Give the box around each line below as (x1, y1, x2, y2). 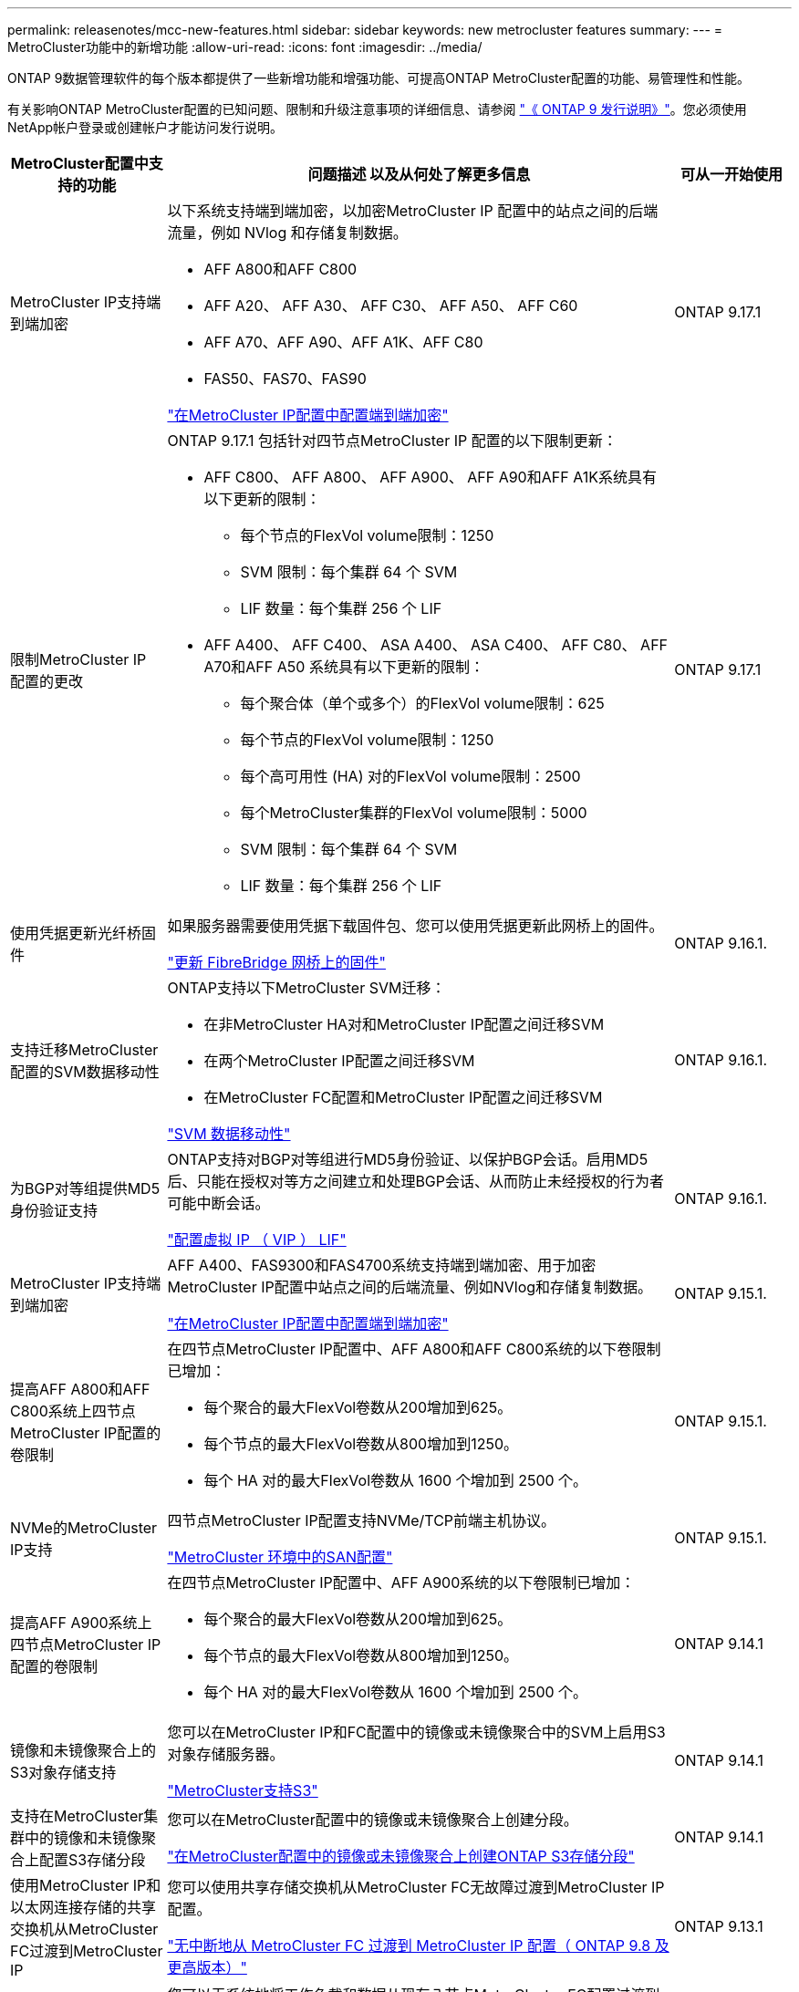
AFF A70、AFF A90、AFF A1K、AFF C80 (203, 333, 483, 351)
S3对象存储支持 (10, 1763, 117, 1781)
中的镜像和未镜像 (25, 1829, 142, 1847)
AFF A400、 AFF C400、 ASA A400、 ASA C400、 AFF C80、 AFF (203, 636, 669, 654)
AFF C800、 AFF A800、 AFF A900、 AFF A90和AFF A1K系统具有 (203, 468, 657, 486)
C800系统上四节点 (10, 1402, 136, 1420)
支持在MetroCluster (10, 1807, 144, 1825)
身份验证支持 (10, 1201, 99, 1219)
